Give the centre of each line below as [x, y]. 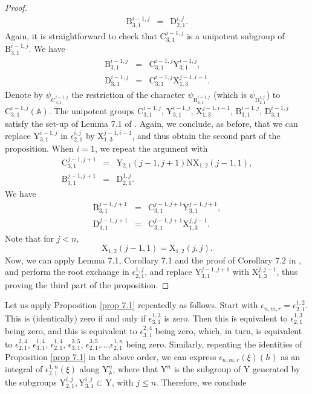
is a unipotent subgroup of [236, 35]
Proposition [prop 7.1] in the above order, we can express [111, 357]
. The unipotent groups [92, 110]
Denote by [24, 95]
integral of [24, 369]
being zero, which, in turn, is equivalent [229, 331]
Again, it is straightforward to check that [81, 35]
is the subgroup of [207, 369]
